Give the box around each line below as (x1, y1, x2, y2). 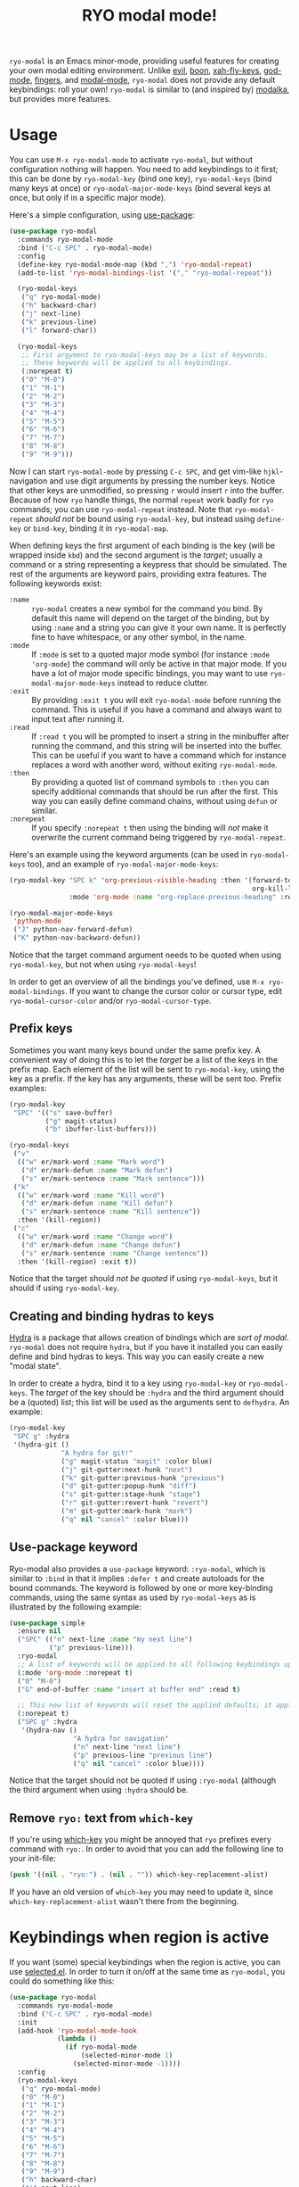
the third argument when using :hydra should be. (9, 1785, 189, 1795)
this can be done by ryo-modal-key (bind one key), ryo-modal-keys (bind (9, 173, 272, 184)
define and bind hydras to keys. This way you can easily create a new (9, 1351, 264, 1362)
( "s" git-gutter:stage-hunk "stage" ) (61, 1490, 201, 1499)
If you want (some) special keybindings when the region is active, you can (9, 1957, 281, 1967)
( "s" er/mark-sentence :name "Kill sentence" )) (20, 1207, 201, 1216)
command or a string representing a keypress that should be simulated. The (9, 559, 287, 569)
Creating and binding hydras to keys (9, 1308, 214, 1323)
